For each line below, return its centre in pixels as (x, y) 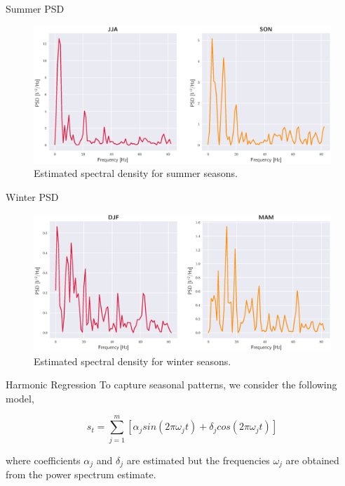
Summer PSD (35, 8)
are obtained (312, 460)
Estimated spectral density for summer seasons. (136, 173)
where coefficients (43, 460)
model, (20, 398)
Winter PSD (32, 197)
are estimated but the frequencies (198, 460)
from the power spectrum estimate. (81, 474)
